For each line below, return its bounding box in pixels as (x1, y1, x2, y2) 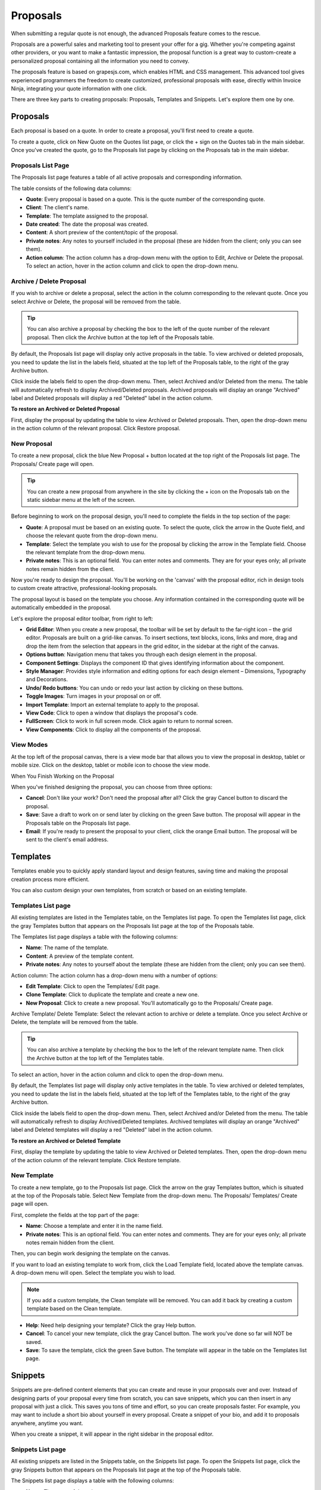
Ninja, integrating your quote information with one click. (11, 85, 147, 92)
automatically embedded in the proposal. (11, 604, 111, 611)
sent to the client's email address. (26, 836, 109, 843)
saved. (26, 1338, 43, 1345)
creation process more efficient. (11, 876, 90, 883)
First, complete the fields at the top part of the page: (11, 1211, 140, 1218)
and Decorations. (26, 676, 68, 683)
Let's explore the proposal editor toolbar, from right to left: (11, 614, 154, 622)
